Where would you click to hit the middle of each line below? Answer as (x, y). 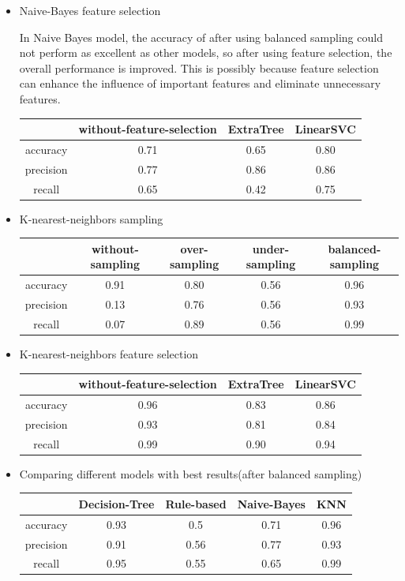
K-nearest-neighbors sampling (91, 218)
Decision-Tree (116, 503)
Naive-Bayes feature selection (90, 10)
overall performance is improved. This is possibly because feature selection (199, 67)
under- (271, 248)
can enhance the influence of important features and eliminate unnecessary (200, 83)
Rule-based (196, 503)
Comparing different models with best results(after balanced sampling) (191, 473)
